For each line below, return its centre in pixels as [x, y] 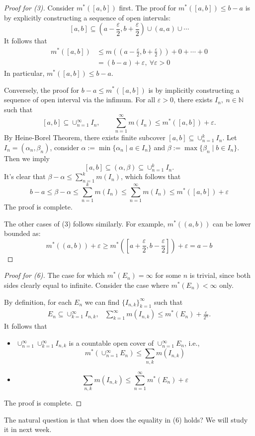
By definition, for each [38, 302]
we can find [102, 302]
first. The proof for [148, 7]
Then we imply [27, 158]
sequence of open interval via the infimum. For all [80, 100]
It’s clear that [25, 176]
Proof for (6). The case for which [54, 275]
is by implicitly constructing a [194, 90]
